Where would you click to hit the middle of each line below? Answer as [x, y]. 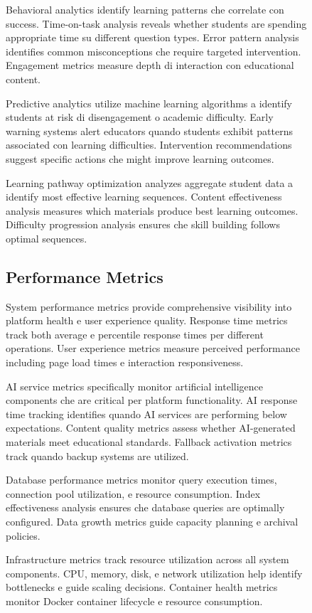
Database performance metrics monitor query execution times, [141, 480]
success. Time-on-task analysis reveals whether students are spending [156, 23]
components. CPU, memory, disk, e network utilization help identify [154, 573]
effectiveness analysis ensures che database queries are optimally [145, 507]
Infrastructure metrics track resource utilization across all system [147, 559]
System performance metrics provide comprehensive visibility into [149, 306]
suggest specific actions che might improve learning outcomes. [140, 158]
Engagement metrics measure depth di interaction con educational [150, 65]
